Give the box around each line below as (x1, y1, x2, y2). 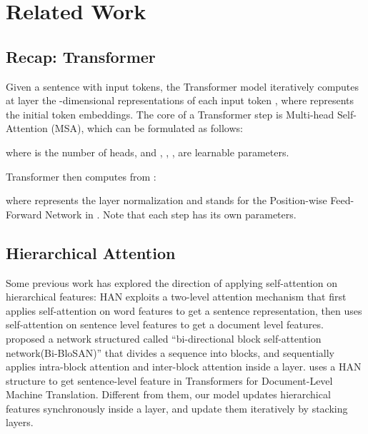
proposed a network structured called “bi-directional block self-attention (6, 330, 322, 345)
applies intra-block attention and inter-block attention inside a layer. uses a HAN (6, 359, 362, 374)
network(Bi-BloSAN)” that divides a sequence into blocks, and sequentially (6, 345, 335, 360)
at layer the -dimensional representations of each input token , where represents (6, 93, 354, 108)
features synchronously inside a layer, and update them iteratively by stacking (6, 400, 348, 415)
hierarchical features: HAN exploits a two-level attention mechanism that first (6, 289, 347, 304)
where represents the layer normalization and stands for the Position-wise (6, 193, 327, 208)
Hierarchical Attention (6, 241, 176, 263)
